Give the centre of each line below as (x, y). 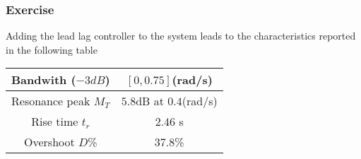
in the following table (52, 49)
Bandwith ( (44, 80)
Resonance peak (51, 101)
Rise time (55, 122)
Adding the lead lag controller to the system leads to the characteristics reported (181, 36)
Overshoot (49, 142)
